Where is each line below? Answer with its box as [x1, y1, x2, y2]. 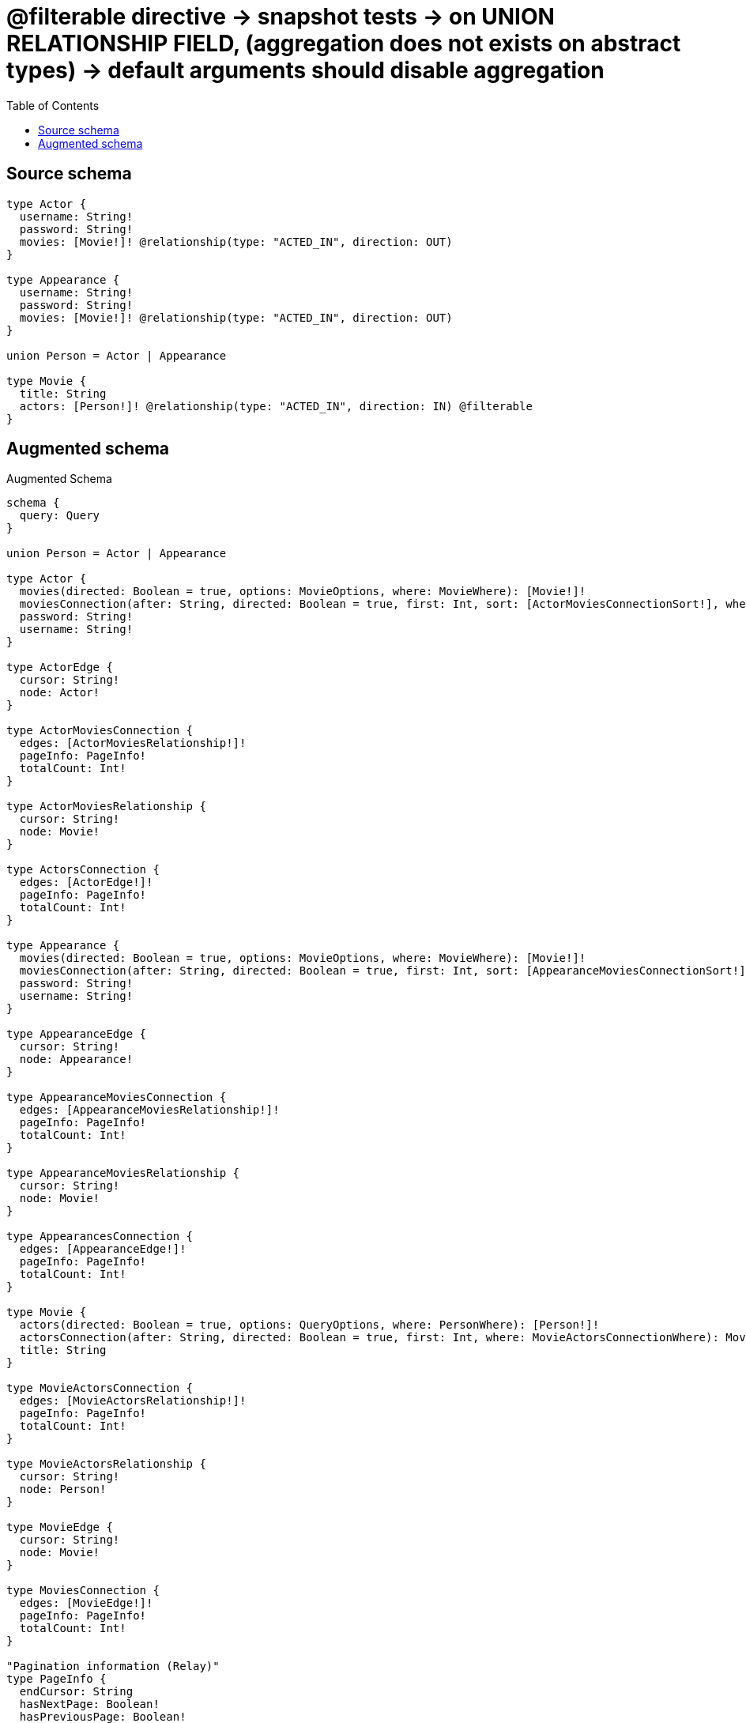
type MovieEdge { [6, 1521, 113, 1534]
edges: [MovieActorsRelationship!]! [19, 1394, 247, 1408]
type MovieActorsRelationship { [6, 1457, 206, 1471]
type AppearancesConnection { [6, 1230, 194, 1243]
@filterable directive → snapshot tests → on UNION [6, 3, 555, 30]
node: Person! [19, 1483, 107, 1496]
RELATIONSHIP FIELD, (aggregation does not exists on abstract [6, 30, 681, 57]
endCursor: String [19, 1685, 134, 1698]
